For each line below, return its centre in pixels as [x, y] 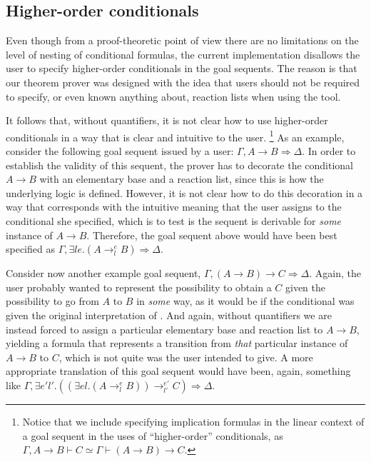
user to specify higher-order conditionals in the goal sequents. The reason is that [182, 68]
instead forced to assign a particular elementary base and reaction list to [164, 329]
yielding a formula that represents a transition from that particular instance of [177, 343]
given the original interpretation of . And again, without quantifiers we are [169, 315]
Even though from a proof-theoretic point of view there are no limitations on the [182, 40]
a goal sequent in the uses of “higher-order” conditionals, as [153, 435]
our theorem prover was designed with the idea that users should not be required [183, 82]
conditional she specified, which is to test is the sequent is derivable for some [174, 220]
